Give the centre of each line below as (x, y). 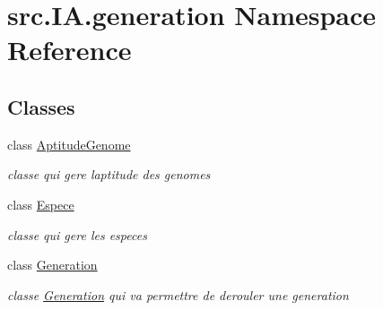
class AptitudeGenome (69, 144)
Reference (70, 50)
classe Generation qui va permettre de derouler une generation (178, 294)
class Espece (41, 204)
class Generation (52, 265)
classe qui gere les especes (77, 234)
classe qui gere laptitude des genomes (109, 174)
